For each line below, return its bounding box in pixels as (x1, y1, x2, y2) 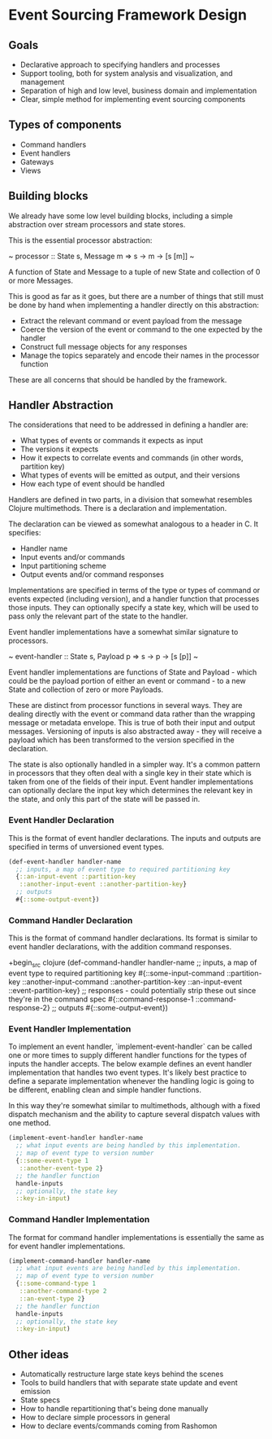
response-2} (8, 1003, 50, 1013)
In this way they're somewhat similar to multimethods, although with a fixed (8, 1101, 261, 1111)
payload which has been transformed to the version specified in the (8, 735, 235, 745)
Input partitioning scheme (19, 561, 107, 571)
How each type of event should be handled (19, 479, 165, 489)
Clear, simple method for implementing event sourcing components (19, 95, 246, 103)
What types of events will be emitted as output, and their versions (19, 470, 240, 480)
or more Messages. (8, 275, 74, 285)
